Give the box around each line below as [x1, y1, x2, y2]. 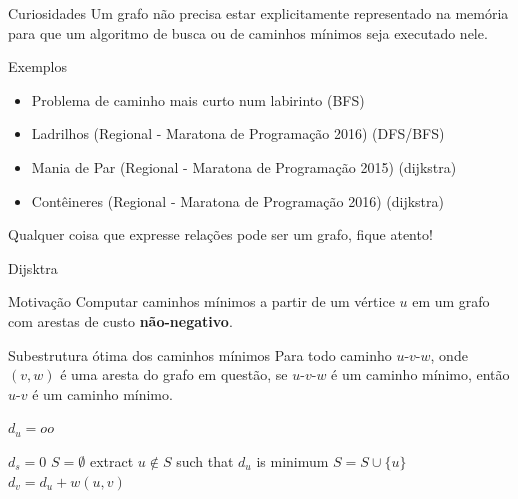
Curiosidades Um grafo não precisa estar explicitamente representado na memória [8, 3, 509, 23]
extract [89, 450, 134, 471]
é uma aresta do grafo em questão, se [60, 364, 288, 385]
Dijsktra [8, 257, 58, 278]
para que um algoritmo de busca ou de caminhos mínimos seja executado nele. [8, 22, 488, 43]
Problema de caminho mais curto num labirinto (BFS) [31, 89, 365, 110]
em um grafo [412, 291, 490, 312]
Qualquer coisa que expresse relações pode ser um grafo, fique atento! [8, 224, 433, 245]
